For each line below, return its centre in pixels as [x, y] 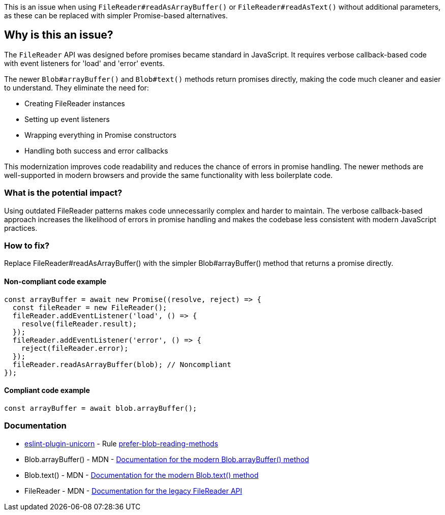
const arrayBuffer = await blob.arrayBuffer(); [101, 408]
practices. [21, 228]
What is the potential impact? [63, 193]
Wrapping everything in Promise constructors [100, 135]
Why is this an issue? [59, 35]
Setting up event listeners [67, 119]
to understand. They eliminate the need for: [77, 87]
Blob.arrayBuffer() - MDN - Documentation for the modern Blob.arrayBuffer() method [167, 459]
